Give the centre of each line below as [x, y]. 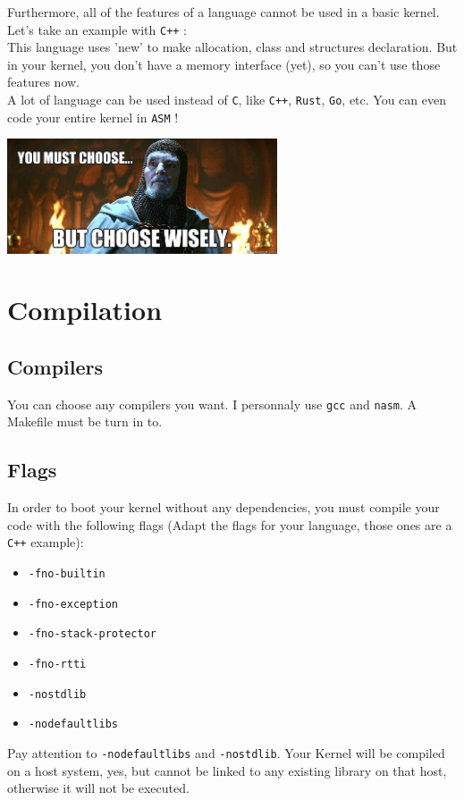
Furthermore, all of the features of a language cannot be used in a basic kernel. [224, 12]
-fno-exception [73, 604]
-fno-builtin [67, 574]
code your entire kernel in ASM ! [93, 117]
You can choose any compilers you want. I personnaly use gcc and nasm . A [212, 404]
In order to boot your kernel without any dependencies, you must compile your [224, 507]
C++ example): [46, 542]
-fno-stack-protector [92, 634]
